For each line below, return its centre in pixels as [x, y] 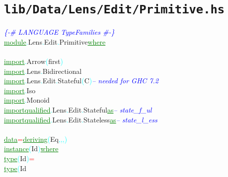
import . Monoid [27, 100]
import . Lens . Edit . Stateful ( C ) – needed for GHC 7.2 [81, 81]
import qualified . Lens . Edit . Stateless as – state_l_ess [81, 119]
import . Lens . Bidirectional [43, 71]
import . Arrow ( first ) [34, 61]
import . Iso [20, 90]
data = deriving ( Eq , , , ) [36, 139]
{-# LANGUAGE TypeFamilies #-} [59, 32]
